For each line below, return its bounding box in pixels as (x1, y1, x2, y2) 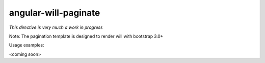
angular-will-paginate (9, 7, 100, 18)
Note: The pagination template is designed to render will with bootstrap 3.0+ (9, 33, 164, 39)
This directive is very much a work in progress (9, 24, 103, 30)
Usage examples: (9, 42, 44, 48)
